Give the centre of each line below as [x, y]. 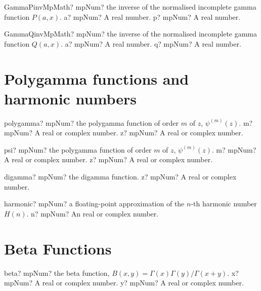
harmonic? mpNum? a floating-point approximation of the [94, 204]
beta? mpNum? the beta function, [57, 272]
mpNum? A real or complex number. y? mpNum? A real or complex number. [124, 283]
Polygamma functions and [97, 78]
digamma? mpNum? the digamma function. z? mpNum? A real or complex [120, 177]
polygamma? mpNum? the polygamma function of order [92, 122]
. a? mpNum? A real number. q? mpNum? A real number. [151, 43]
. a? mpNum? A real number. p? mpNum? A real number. [150, 16]
